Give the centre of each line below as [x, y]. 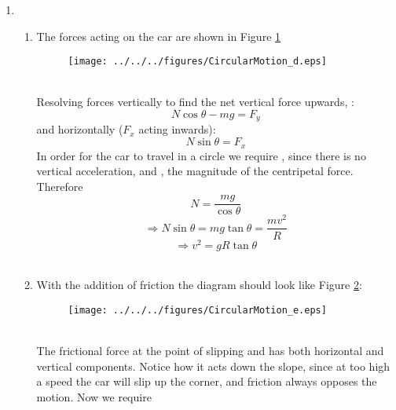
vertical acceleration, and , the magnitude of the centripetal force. [195, 171]
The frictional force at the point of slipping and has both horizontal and [210, 351]
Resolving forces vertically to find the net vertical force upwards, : [195, 102]
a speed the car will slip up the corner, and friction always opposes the [207, 381]
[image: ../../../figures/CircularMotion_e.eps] [197, 310]
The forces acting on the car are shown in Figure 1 [159, 36]
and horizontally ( [80, 129]
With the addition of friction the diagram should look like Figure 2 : [199, 285]
